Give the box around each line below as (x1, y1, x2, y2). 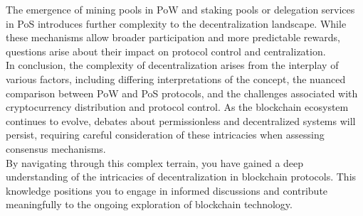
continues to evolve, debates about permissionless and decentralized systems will (6, 113, 356, 128)
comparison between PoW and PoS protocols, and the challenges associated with (6, 85, 358, 100)
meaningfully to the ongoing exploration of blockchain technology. (6, 197, 293, 212)
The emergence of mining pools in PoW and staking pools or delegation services (6, 2, 355, 16)
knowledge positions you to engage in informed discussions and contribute (6, 183, 328, 198)
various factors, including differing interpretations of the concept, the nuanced (6, 71, 346, 86)
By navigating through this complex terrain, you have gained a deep (6, 155, 304, 170)
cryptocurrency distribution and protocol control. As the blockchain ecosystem (6, 99, 349, 114)
